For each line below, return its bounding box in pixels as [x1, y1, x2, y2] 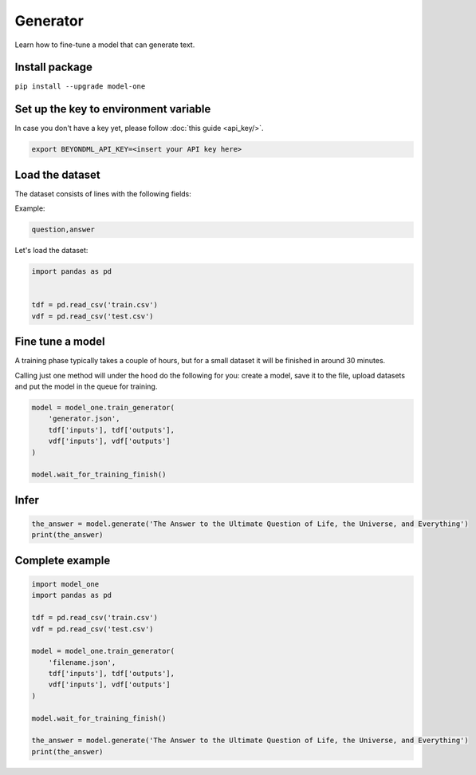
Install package [14, 61, 93, 74]
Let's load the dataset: [14, 246, 89, 255]
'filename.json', [48, 658, 116, 666]
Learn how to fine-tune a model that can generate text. [14, 40, 195, 49]
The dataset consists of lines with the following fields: [14, 188, 191, 199]
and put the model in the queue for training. [14, 382, 158, 391]
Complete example [14, 553, 111, 567]
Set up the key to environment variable [14, 102, 211, 116]
